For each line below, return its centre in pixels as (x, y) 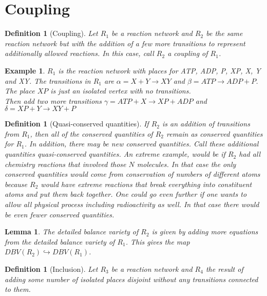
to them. (18, 289)
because (16, 184)
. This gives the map (158, 241)
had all (250, 154)
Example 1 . (25, 70)
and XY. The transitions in (48, 80)
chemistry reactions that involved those (65, 164)
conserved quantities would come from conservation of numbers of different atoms (132, 174)
